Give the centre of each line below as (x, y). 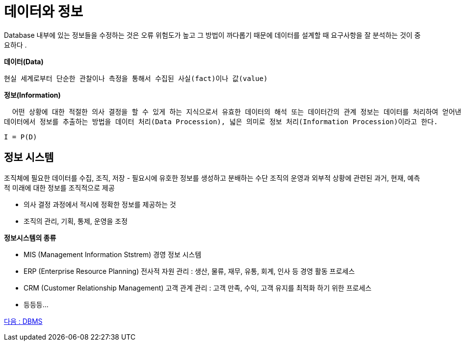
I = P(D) (21, 137)
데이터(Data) (24, 61)
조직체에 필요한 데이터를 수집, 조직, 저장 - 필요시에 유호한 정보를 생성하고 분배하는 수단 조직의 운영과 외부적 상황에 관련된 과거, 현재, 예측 (212, 178)
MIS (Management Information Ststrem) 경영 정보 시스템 (113, 254)
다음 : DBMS (23, 321)
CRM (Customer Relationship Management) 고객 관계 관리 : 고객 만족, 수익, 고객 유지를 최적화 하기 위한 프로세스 (198, 288)
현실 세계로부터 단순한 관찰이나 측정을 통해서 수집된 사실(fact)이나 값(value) (136, 78)
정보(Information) (32, 95)
